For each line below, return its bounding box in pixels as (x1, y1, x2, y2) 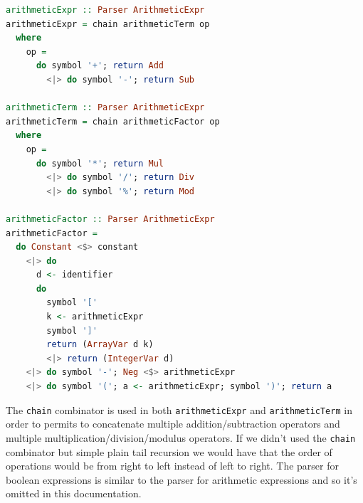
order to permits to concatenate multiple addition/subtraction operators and (6, 416, 340, 431)
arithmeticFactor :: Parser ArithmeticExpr (6, 213, 215, 224)
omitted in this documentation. (6, 486, 142, 501)
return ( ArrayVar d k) (46, 339, 154, 350)
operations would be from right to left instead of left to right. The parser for (6, 458, 339, 473)
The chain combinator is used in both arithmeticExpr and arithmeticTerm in (6, 402, 352, 417)
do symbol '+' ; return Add (36, 60, 164, 71)
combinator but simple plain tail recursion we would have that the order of (6, 444, 332, 459)
